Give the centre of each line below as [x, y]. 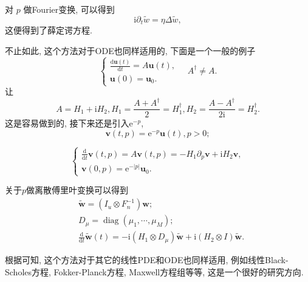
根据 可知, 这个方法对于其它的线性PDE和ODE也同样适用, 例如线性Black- [147, 260]
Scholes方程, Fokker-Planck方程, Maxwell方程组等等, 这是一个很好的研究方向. [154, 271]
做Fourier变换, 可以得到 [69, 9]
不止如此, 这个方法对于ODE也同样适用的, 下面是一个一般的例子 [130, 50]
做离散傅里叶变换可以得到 [77, 190]
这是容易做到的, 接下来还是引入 [67, 123]
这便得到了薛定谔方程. [49, 30]
